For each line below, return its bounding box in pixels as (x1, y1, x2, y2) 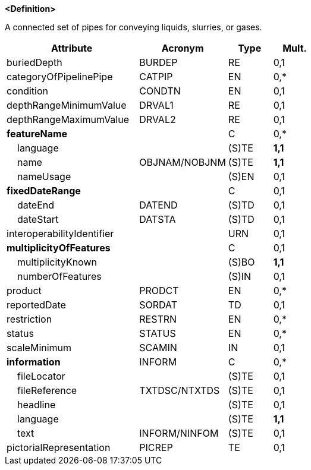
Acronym (161, 42, 204, 54)
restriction (7, 313, 52, 325)
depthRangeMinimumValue (7, 99, 127, 111)
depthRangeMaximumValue (7, 113, 130, 125)
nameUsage (17, 171, 71, 182)
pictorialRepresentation (7, 441, 111, 453)
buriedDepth (7, 56, 62, 68)
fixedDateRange (7, 185, 81, 197)
